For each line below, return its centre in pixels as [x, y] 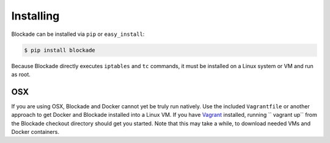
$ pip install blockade [60, 50]
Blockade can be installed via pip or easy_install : [78, 34]
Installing [35, 16]
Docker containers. [35, 131]
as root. [21, 74]
